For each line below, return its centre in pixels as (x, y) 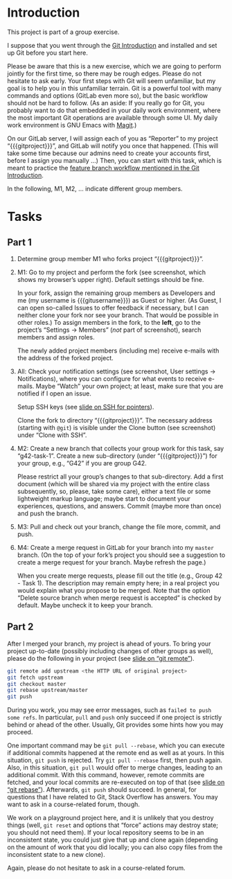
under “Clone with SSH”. (52, 435)
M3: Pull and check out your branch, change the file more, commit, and (119, 526)
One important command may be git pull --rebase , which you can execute (116, 745)
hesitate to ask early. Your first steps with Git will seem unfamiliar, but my (111, 80)
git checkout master (37, 684)
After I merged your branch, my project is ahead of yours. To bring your (109, 643)
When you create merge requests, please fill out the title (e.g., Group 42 (120, 576)
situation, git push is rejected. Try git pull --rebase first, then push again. (115, 761)
